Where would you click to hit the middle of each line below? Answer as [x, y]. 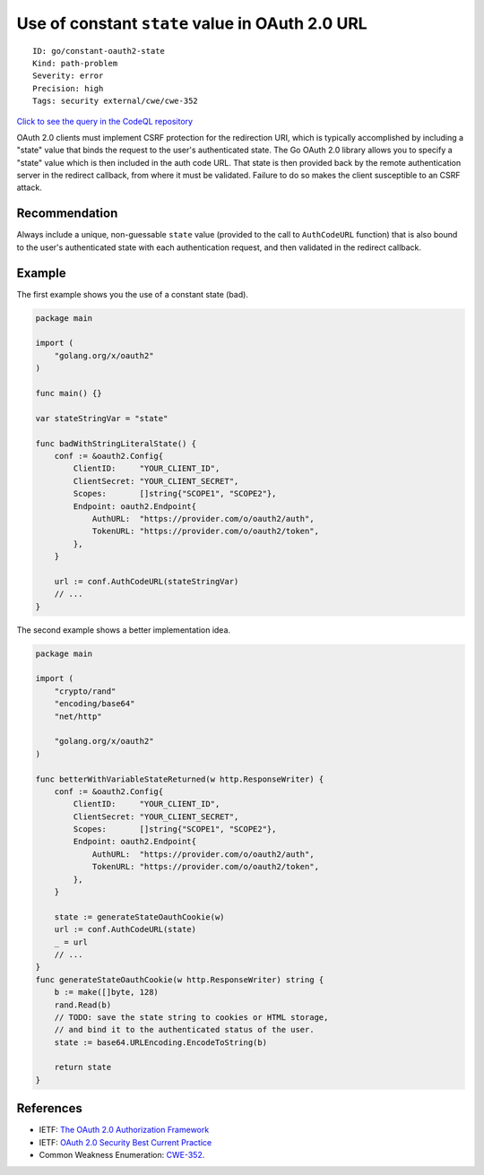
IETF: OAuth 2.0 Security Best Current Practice [125, 1142]
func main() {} [69, 393]
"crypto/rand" [85, 691]
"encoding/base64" [95, 704]
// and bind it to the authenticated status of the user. [184, 1030]
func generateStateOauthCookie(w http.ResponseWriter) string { [180, 980]
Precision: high [68, 88]
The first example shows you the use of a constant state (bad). [132, 294]
